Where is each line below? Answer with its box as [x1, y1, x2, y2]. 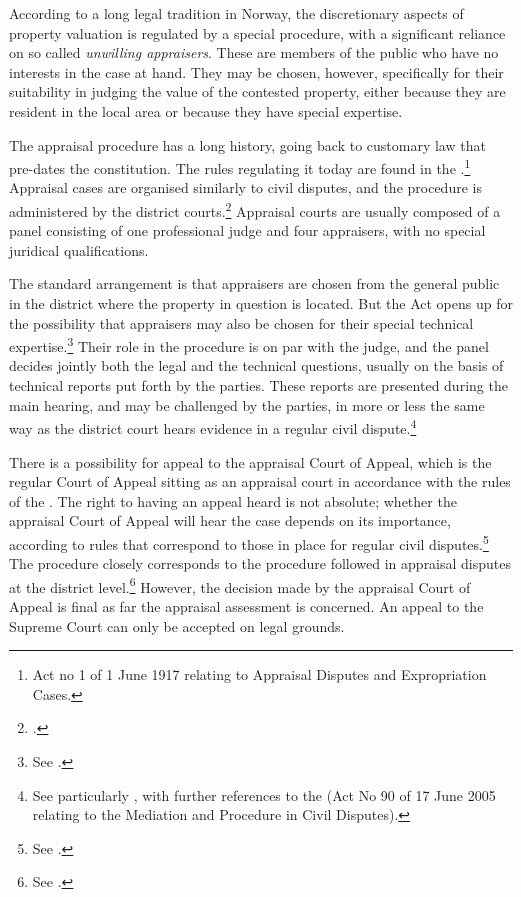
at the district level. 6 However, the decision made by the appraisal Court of [9, 573, 471, 597]
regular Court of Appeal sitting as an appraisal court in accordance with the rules [9, 471, 511, 492]
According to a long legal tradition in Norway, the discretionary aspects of [9, 3, 464, 23]
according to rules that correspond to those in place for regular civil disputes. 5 [9, 530, 489, 554]
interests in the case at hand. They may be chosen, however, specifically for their [9, 61, 504, 82]
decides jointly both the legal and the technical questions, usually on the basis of [9, 355, 504, 376]
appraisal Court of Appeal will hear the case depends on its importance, [9, 510, 451, 531]
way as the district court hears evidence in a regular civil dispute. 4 [9, 415, 417, 438]
